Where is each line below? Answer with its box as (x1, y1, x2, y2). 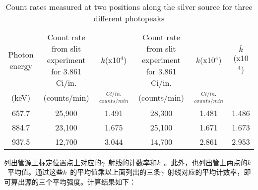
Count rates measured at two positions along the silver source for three (5, 1, 253, 12)
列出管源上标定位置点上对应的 (4, 157, 101, 167)
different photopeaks (93, 12, 165, 24)
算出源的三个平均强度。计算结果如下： (10, 177, 136, 187)
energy (9, 60, 33, 71)
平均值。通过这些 (7, 167, 63, 177)
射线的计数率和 (108, 157, 157, 167)
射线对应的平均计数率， (167, 167, 244, 177)
